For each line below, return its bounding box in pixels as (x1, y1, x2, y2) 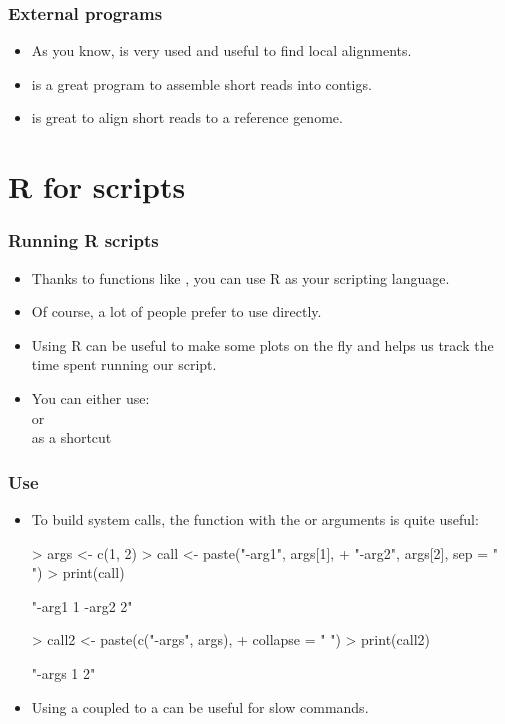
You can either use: (31, 387, 150, 408)
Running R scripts (8, 228, 159, 253)
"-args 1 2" (31, 662, 96, 683)
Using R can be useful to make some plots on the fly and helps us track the (31, 334, 494, 355)
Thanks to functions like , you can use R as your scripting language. (31, 267, 450, 288)
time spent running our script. (31, 354, 217, 375)
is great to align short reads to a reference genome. (31, 107, 343, 128)
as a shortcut (31, 427, 112, 448)
